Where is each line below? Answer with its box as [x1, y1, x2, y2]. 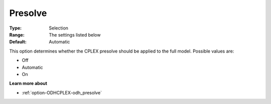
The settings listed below [49, 31, 101, 37]
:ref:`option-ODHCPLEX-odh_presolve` [22, 89, 102, 95]
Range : [9, 31, 25, 37]
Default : [9, 39, 27, 45]
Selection [49, 25, 69, 31]
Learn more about [9, 80, 48, 86]
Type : [9, 25, 22, 31]
